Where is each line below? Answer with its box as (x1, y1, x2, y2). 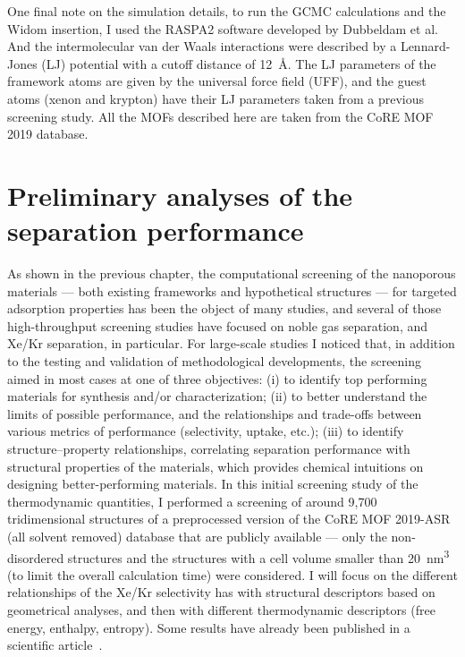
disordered (7, 548, 64, 567)
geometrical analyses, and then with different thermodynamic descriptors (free (7, 601, 435, 619)
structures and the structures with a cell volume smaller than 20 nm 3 (67, 545, 450, 567)
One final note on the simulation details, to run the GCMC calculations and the (7, 2, 446, 20)
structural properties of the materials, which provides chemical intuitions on (7, 456, 424, 475)
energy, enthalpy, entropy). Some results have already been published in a (7, 618, 410, 636)
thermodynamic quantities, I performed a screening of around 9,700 (7, 491, 377, 510)
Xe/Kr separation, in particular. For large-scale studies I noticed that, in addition (7, 334, 455, 353)
